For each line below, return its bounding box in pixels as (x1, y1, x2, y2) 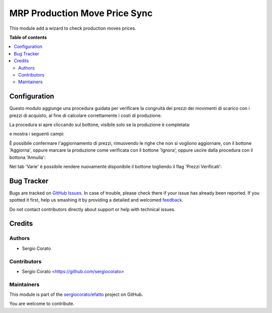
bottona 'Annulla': (9, 154, 46, 160)
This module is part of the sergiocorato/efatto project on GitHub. (9, 291, 143, 297)
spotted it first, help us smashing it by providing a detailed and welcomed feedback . (9, 197, 184, 203)
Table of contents (9, 34, 47, 40)
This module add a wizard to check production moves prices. (9, 25, 137, 31)
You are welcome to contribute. (9, 300, 75, 307)
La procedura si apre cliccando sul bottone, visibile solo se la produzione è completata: (9, 121, 191, 128)
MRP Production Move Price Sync (9, 8, 153, 19)
